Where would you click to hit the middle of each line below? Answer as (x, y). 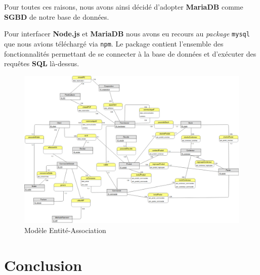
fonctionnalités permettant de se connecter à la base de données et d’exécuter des (130, 53)
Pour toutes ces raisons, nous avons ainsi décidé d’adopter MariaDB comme (124, 7)
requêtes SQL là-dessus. (42, 63)
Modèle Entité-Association (65, 230)
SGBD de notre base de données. (57, 16)
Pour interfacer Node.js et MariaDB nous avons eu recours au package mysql (127, 34)
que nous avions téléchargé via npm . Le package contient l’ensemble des (114, 43)
